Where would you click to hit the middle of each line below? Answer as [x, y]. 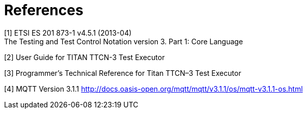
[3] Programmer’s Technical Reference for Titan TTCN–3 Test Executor [123, 73]
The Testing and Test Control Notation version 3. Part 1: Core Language [124, 41]
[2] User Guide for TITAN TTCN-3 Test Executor [85, 57]
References [44, 10]
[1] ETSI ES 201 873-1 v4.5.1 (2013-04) [68, 33]
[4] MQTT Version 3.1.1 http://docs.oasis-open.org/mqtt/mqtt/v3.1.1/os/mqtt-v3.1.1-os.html [153, 89]
